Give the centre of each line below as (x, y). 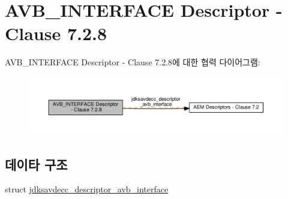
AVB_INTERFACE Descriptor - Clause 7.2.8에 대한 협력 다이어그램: (133, 62)
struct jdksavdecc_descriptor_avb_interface (87, 189)
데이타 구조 (36, 164)
